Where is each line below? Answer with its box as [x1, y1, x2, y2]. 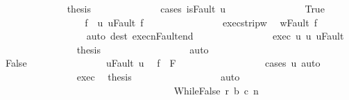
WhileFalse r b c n [173, 83, 259, 97]
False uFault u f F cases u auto [5, 56, 321, 70]
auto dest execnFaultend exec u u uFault [86, 28, 344, 43]
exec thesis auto [76, 69, 240, 83]
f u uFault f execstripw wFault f [85, 15, 317, 29]
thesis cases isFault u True [67, 1, 325, 15]
